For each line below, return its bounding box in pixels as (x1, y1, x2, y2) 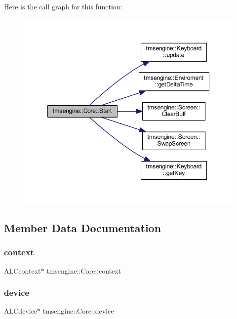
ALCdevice (4, 306, 38, 316)
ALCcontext (4, 265, 41, 276)
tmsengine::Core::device (42, 306, 114, 316)
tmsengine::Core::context (46, 265, 121, 276)
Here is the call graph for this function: (4, 1, 122, 11)
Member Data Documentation (4, 220, 161, 235)
